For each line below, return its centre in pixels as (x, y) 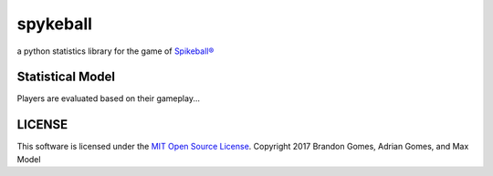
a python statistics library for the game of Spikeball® (115, 51)
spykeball (55, 24)
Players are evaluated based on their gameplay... (109, 98)
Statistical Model (66, 77)
